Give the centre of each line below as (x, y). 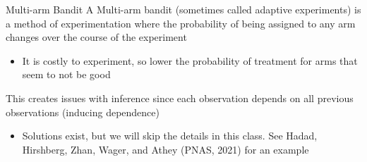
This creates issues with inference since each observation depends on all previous (180, 98)
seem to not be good (66, 74)
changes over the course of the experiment (96, 37)
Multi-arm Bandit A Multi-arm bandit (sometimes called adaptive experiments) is (183, 9)
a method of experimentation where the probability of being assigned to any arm (181, 23)
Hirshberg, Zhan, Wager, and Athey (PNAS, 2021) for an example (166, 149)
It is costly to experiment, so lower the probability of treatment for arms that (190, 60)
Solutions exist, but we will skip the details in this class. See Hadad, (170, 136)
